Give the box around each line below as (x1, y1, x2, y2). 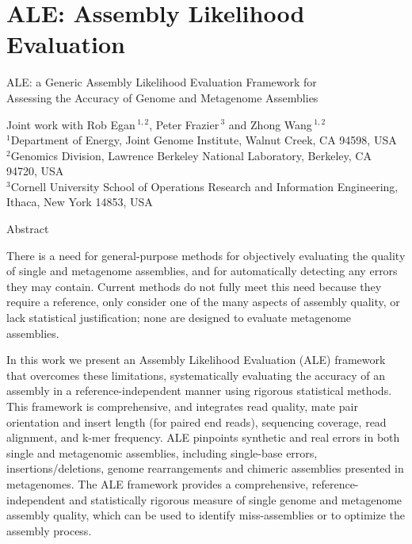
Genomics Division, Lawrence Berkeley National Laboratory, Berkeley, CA (10, 147, 372, 163)
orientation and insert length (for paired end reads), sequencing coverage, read (6, 413, 387, 430)
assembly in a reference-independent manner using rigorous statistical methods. (6, 382, 392, 399)
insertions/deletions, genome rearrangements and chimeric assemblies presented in (6, 460, 404, 477)
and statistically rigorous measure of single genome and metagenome (69, 491, 402, 508)
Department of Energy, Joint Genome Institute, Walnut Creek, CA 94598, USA (10, 132, 397, 148)
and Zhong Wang (228, 116, 312, 132)
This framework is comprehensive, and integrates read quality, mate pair (6, 398, 358, 414)
